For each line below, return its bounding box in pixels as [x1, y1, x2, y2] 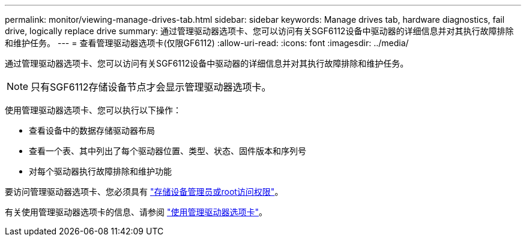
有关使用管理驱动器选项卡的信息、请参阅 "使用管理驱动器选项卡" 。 [5, 207, 267, 217]
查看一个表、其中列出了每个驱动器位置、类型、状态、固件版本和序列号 [29, 146, 306, 156]
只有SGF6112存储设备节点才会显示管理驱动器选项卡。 [31, 81, 271, 93]
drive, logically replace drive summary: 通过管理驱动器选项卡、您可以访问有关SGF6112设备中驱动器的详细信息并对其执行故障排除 [5, 26, 514, 36]
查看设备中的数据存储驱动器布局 [29, 125, 155, 135]
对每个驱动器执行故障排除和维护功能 [29, 166, 172, 176]
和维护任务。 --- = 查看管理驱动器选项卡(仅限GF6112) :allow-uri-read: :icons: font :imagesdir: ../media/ [5, 38, 409, 48]
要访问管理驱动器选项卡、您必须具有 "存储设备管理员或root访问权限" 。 [5, 186, 283, 197]
